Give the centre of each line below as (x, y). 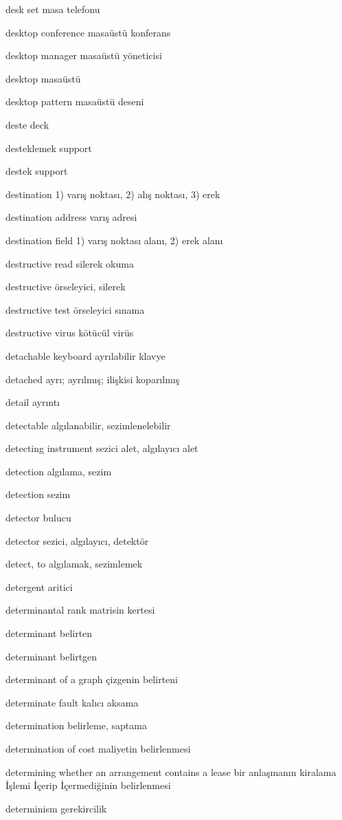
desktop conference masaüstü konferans (88, 32)
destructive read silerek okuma (70, 263)
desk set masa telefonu (53, 9)
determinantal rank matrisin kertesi (80, 610)
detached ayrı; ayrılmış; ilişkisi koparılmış (93, 379)
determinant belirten (49, 633)
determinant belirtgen (52, 656)
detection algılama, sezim (59, 471)
